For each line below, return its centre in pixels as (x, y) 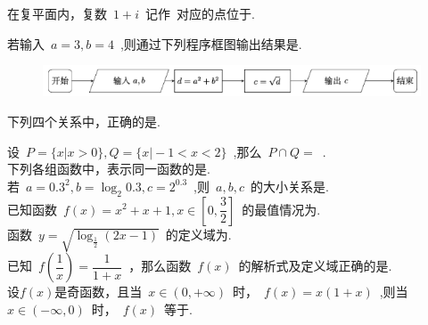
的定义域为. (198, 234)
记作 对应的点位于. (200, 13)
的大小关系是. (289, 186)
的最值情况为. (281, 209)
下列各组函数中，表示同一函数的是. (109, 169)
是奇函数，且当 (99, 292)
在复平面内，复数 (57, 13)
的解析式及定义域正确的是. (315, 266)
